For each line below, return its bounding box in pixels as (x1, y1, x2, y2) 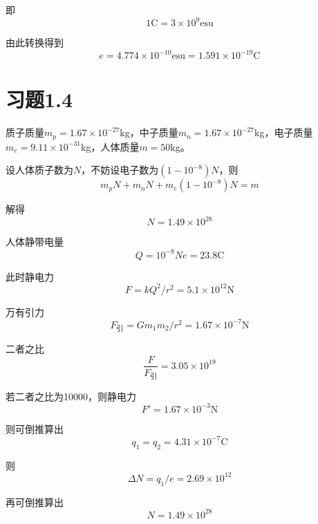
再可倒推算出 (6, 494, 64, 509)
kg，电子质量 (254, 125, 313, 140)
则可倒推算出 (6, 421, 64, 436)
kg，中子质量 (120, 125, 178, 140)
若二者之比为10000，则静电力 (6, 389, 136, 403)
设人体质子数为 (6, 162, 73, 177)
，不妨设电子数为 (81, 162, 159, 177)
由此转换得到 (6, 35, 64, 50)
